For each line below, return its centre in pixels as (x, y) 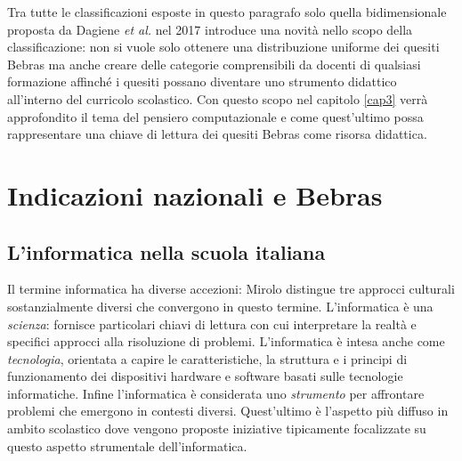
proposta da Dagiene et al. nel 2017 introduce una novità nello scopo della (210, 29)
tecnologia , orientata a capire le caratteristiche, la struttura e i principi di (207, 358)
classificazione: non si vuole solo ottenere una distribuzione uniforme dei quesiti (223, 47)
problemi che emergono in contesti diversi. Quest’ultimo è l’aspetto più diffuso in (228, 411)
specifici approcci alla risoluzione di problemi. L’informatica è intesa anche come (226, 341)
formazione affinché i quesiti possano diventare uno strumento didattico (202, 81)
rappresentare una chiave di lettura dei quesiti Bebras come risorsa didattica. (217, 134)
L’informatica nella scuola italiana (166, 251)
